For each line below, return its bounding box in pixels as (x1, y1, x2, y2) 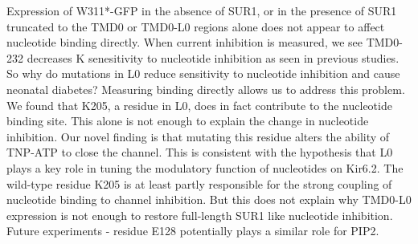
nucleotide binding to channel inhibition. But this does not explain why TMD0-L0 (6, 191, 412, 208)
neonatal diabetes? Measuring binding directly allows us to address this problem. (6, 80, 405, 97)
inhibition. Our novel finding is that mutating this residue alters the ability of (6, 128, 390, 144)
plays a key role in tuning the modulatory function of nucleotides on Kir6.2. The (6, 159, 404, 176)
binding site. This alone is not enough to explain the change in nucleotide (6, 112, 369, 129)
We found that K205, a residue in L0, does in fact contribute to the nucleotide (6, 96, 392, 113)
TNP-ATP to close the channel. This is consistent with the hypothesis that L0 (6, 144, 393, 161)
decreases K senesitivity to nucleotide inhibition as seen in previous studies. (27, 49, 400, 66)
